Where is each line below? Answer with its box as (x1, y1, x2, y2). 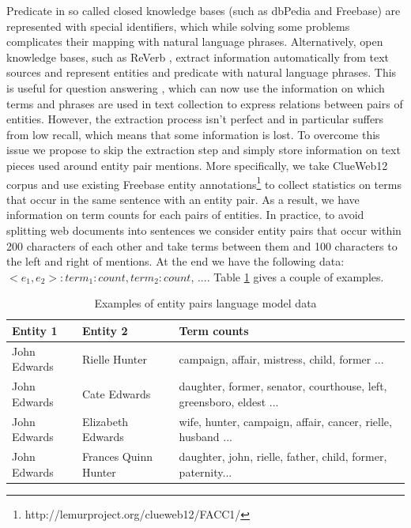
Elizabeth (81, 413, 129, 429)
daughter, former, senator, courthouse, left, (179, 378, 387, 394)
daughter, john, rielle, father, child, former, (179, 448, 387, 465)
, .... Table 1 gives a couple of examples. (190, 268, 384, 285)
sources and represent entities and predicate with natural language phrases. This (6, 64, 397, 81)
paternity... (179, 463, 232, 480)
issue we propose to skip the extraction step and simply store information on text (6, 141, 401, 158)
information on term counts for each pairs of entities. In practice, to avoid (6, 206, 364, 223)
